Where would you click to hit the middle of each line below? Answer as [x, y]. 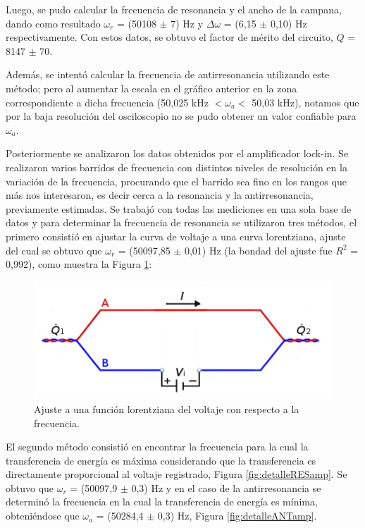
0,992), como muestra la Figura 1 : [79, 264]
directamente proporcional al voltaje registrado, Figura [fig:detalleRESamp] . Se [177, 474]
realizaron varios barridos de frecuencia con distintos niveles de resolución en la [177, 167]
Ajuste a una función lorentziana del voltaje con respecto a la [167, 409]
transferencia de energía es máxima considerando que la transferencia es [161, 460]
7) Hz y [187, 23]
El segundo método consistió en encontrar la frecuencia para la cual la [157, 447]
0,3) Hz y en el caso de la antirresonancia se [226, 487]
